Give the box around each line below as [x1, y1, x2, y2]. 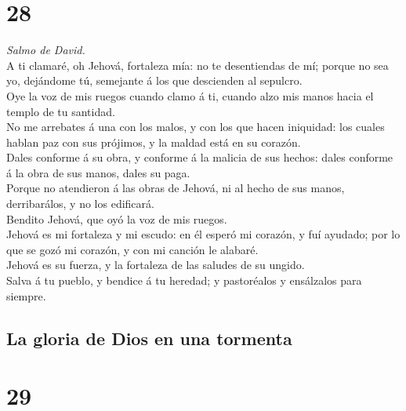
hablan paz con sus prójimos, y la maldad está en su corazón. [6, 133, 301, 150]
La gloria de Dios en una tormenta [6, 326, 292, 350]
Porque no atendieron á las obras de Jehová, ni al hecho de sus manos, [6, 180, 345, 196]
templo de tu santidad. [6, 103, 115, 119]
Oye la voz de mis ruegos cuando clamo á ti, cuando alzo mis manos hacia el [6, 87, 374, 104]
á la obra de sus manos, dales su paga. [6, 164, 190, 180]
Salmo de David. [6, 42, 85, 58]
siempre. [6, 287, 46, 304]
